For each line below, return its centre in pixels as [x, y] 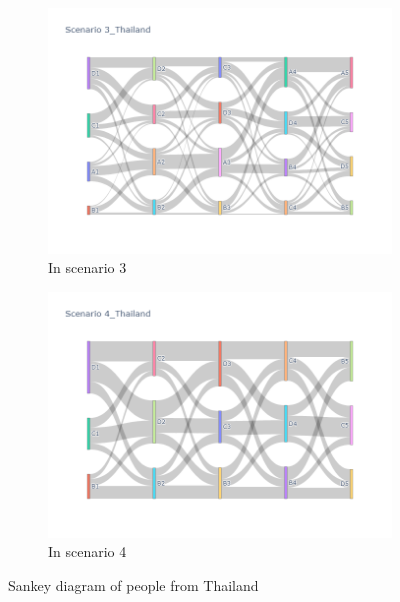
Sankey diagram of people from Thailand [133, 584]
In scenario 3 [87, 267]
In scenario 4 [87, 551]
